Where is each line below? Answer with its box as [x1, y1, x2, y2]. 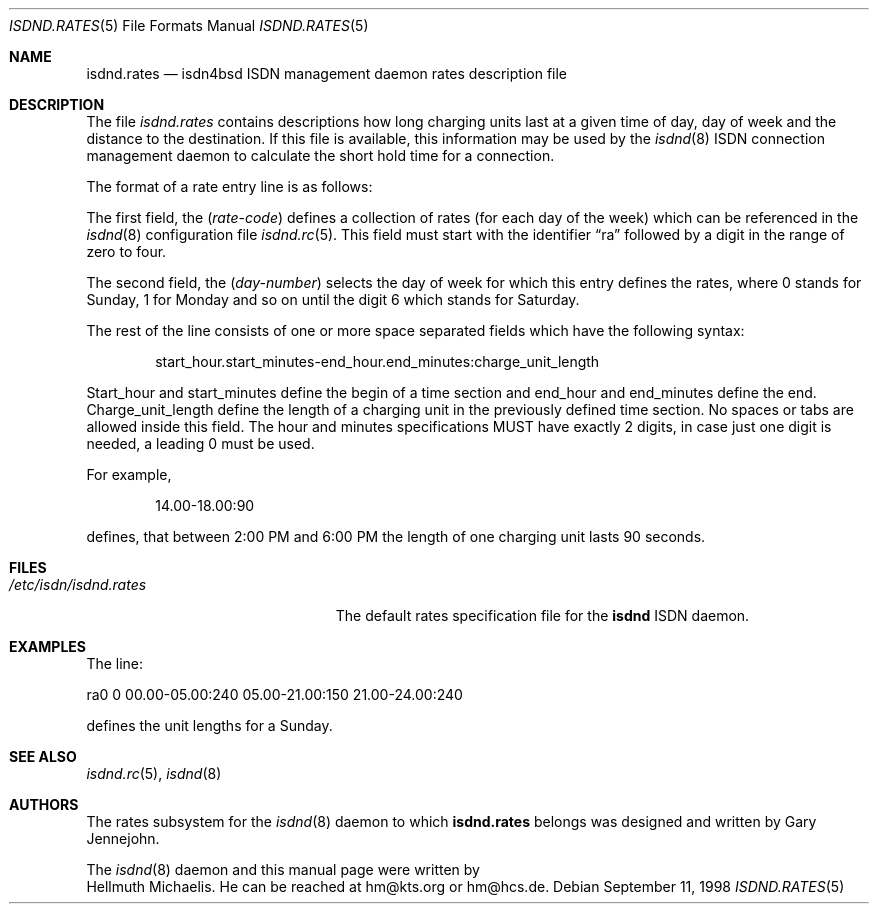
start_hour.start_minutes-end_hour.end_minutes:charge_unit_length [155, 353, 600, 370]
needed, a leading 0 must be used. [86, 435, 315, 452]
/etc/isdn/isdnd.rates [9, 576, 147, 593]
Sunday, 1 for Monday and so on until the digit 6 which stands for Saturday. [86, 291, 580, 308]
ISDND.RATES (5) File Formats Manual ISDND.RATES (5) [9, 17, 369, 34]
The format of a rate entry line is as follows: [86, 178, 373, 195]
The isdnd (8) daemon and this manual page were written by [86, 861, 480, 878]
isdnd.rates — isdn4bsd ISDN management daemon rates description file [86, 65, 568, 82]
